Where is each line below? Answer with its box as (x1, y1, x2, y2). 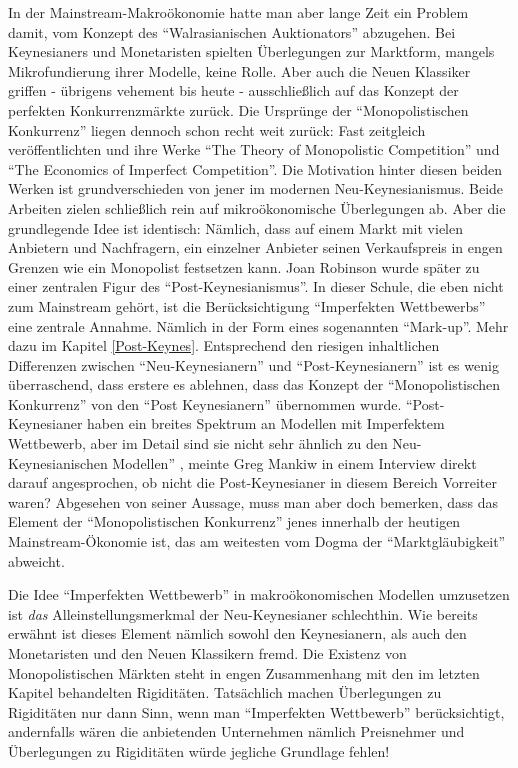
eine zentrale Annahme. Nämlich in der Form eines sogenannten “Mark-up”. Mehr (8, 315, 509, 336)
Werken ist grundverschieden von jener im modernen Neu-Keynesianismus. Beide (8, 178, 504, 199)
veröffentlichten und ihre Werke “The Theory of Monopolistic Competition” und (8, 139, 500, 160)
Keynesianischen (8, 452, 108, 473)
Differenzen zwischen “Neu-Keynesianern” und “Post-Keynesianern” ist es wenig (8, 354, 499, 375)
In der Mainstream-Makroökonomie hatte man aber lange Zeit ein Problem (8, 2, 469, 22)
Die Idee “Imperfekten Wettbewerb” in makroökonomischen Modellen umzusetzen (8, 584, 510, 605)
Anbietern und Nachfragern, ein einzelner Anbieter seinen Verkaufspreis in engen (8, 237, 503, 258)
